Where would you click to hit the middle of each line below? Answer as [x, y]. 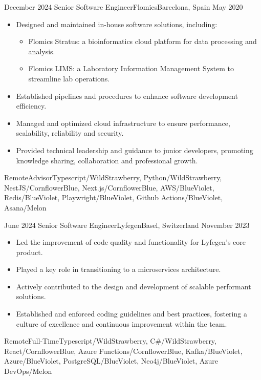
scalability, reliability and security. [70, 133]
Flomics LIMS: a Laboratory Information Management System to [131, 68]
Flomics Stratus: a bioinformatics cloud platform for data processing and [143, 41]
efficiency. [31, 106]
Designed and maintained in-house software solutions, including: [117, 24]
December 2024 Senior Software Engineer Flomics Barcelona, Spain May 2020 [124, 7]
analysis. [42, 51]
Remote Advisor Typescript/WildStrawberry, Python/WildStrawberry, [113, 177]
